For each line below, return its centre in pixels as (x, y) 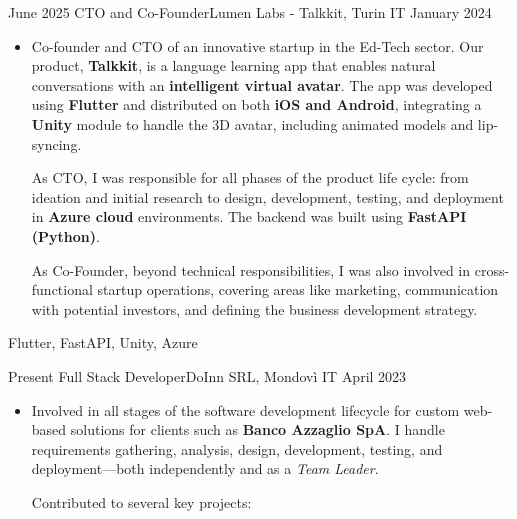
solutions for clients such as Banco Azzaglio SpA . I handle (257, 429)
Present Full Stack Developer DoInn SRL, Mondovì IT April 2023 (207, 375)
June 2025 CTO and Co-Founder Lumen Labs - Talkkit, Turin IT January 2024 (250, 12)
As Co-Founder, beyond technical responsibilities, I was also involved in (251, 269)
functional (62, 289)
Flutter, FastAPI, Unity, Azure (103, 342)
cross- (492, 269)
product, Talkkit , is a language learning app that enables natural (233, 65)
